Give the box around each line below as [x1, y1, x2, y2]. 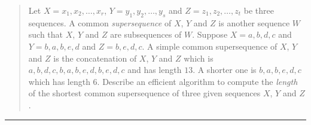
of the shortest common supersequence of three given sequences [28, 87, 261, 99]
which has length [28, 75, 90, 87]
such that [28, 28, 63, 41]
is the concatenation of [53, 51, 137, 64]
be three [243, 4, 275, 16]
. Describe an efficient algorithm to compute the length [97, 75, 298, 87]
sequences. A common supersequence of [28, 16, 172, 29]
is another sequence [218, 16, 290, 29]
